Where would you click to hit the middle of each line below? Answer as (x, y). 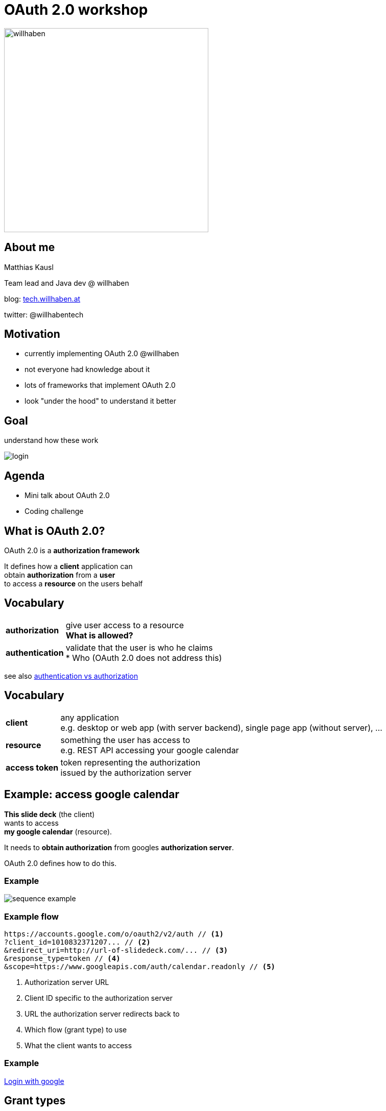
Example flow (31, 916)
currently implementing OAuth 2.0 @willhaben (102, 354)
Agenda (25, 476)
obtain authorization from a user (60, 575)
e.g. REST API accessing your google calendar (150, 750)
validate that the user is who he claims (139, 647)
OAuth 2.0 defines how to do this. (61, 863)
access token (32, 767)
